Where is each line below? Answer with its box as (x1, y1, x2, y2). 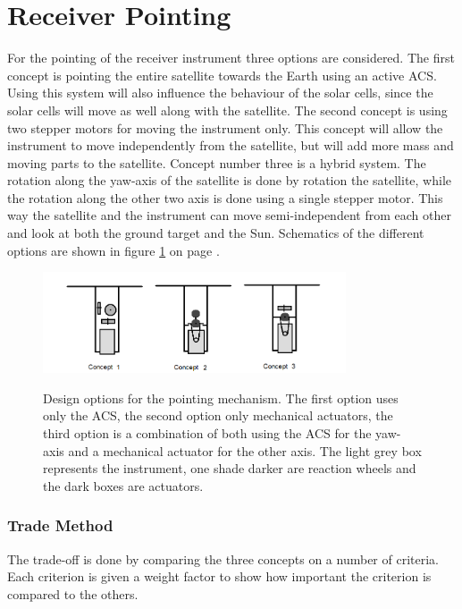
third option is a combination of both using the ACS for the (43, 423, 372, 442)
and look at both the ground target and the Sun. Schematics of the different (7, 224, 424, 242)
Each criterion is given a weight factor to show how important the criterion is (7, 567, 432, 586)
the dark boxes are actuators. (43, 476, 204, 495)
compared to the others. (7, 584, 139, 603)
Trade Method (7, 514, 113, 537)
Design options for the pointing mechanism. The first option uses (43, 388, 399, 407)
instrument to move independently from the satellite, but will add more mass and (7, 136, 454, 155)
